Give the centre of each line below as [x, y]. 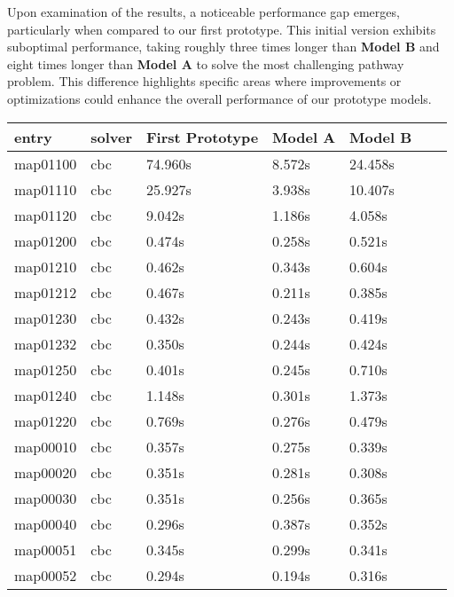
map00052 [46, 575]
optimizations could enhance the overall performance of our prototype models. [219, 98]
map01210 [46, 266]
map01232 [46, 343]
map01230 [46, 318]
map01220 [46, 420]
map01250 [46, 369]
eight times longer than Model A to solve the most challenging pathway [206, 63]
